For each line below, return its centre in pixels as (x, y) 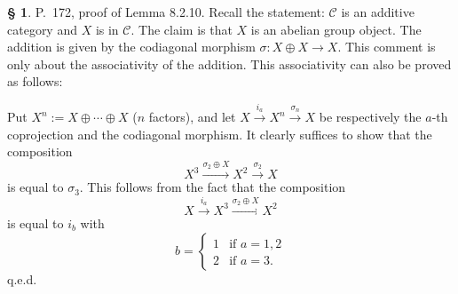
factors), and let (192, 117)
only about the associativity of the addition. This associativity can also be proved (229, 64)
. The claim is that (182, 29)
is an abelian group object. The (336, 29)
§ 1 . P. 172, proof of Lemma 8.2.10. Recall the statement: (166, 12)
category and (42, 29)
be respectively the (370, 117)
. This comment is (387, 47)
